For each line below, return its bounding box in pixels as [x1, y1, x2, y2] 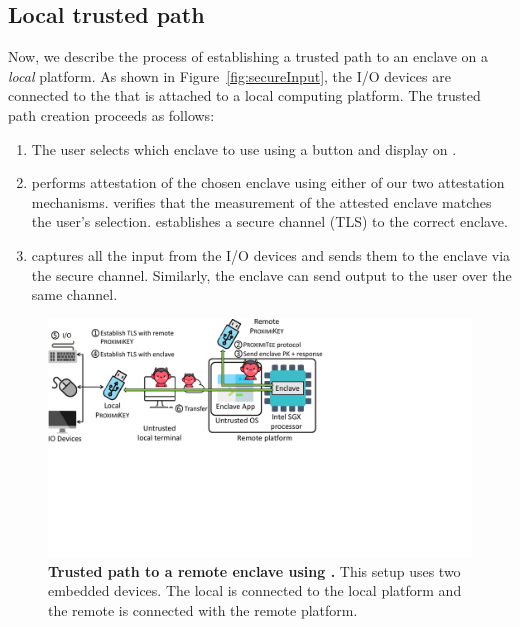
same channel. [31, 284, 118, 305]
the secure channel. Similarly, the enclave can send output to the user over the [31, 264, 512, 285]
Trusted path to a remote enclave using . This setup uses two [48, 560, 461, 581]
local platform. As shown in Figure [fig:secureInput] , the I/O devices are [8, 65, 451, 86]
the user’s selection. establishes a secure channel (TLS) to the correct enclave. [31, 211, 508, 232]
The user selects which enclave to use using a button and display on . [31, 138, 457, 159]
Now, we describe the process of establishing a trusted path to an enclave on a [8, 46, 489, 67]
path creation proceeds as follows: [8, 104, 215, 125]
